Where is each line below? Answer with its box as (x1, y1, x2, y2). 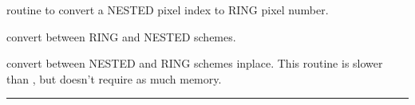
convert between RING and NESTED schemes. (6, 28, 236, 45)
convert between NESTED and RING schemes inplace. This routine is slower (6, 55, 383, 72)
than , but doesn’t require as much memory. (6, 70, 222, 87)
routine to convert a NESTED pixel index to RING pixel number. (6, 2, 329, 17)
